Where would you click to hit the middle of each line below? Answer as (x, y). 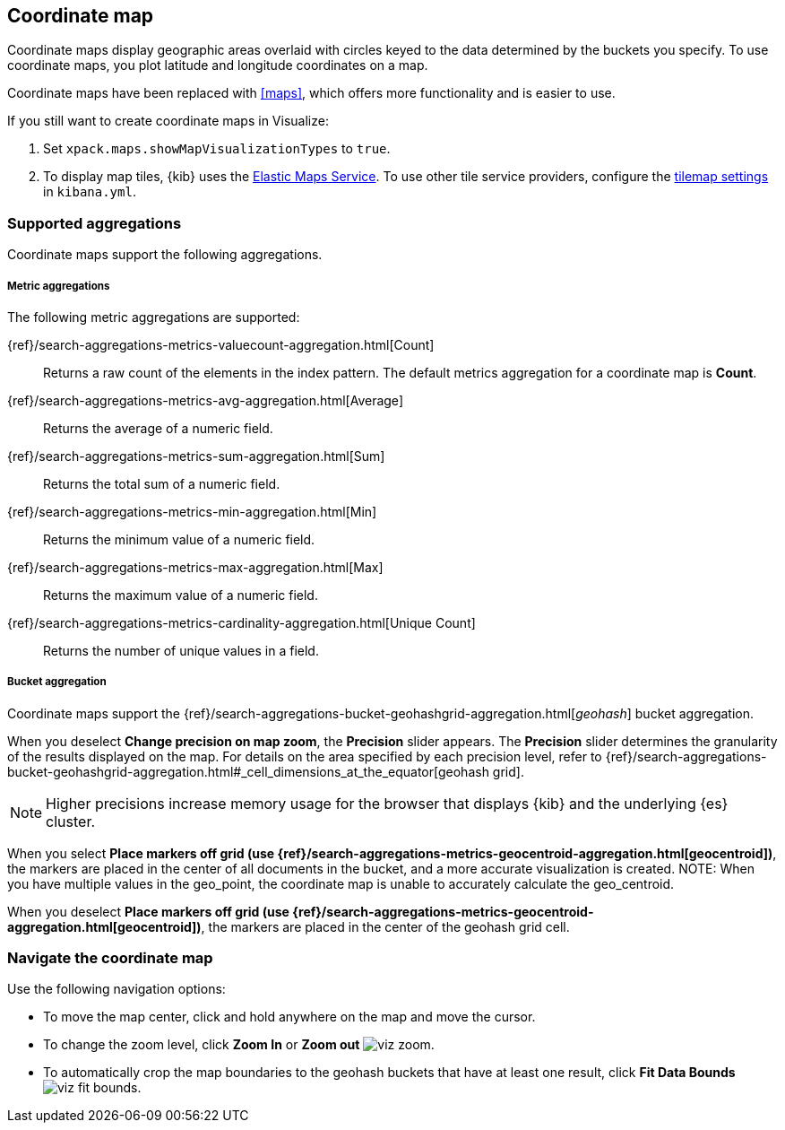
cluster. (71, 821)
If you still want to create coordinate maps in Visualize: (168, 121)
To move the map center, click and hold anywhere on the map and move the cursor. (289, 1017)
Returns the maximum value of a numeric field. (181, 595)
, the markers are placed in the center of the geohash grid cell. (385, 926)
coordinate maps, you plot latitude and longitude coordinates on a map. (218, 65)
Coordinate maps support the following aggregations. (165, 255)
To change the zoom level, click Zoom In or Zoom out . (239, 1045)
